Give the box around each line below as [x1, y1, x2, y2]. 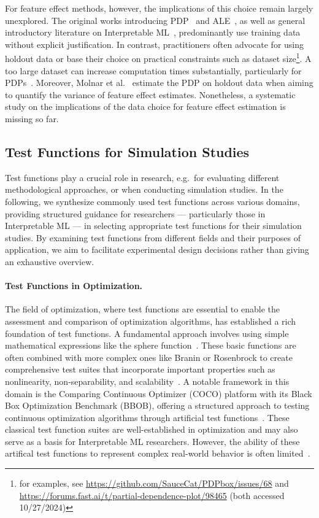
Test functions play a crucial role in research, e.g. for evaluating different [5, 171, 280, 184]
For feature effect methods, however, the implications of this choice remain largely [5, 2, 313, 14]
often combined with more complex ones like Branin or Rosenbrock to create [5, 350, 293, 363]
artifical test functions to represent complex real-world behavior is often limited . [5, 447, 310, 460]
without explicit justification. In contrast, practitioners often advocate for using [5, 37, 304, 50]
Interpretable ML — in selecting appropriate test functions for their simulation [5, 219, 302, 232]
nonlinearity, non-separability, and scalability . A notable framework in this [5, 374, 290, 387]
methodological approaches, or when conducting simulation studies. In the [5, 183, 283, 196]
